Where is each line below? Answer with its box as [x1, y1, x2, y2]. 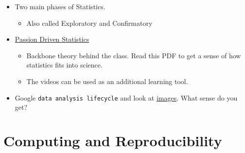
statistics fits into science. [26, 60, 103, 70]
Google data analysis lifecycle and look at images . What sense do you [15, 92, 238, 102]
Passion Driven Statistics [15, 34, 89, 44]
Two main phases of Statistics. [15, 1, 105, 11]
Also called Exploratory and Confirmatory [26, 17, 153, 28]
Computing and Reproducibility [3, 131, 222, 150]
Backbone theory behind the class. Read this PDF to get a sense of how [26, 50, 241, 60]
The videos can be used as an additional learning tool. [26, 76, 188, 86]
